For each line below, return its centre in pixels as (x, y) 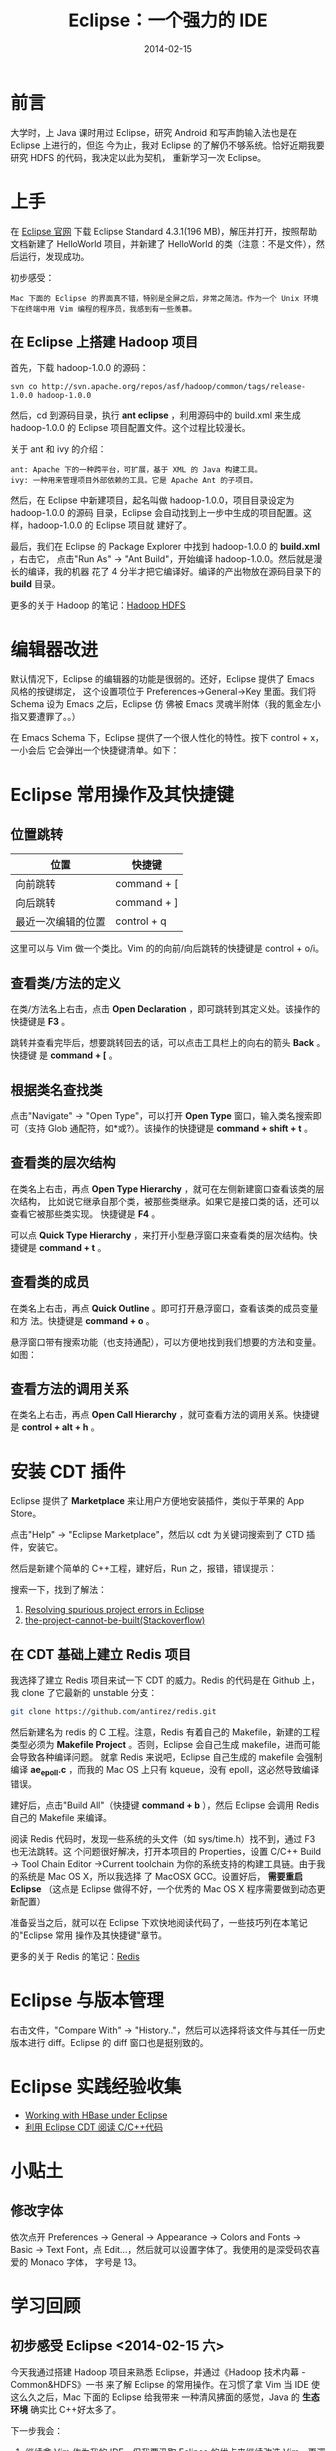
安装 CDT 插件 (68, 1471)
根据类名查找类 (56, 1089)
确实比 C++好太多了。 (75, 2409)
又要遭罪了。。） (49, 717)
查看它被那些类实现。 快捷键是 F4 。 (85, 1213)
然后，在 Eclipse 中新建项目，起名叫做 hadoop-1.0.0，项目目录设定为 (152, 500)
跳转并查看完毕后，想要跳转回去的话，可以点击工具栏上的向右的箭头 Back (162, 1043)
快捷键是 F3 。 (40, 1022)
